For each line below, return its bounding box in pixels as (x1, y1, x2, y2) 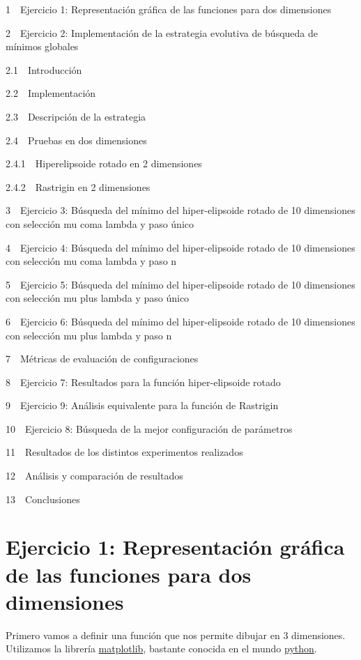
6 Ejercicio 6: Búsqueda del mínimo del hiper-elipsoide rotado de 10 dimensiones (6, 314, 355, 328)
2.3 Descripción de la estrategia (6, 109, 146, 123)
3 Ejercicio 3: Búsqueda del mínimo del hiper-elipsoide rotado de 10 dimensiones (6, 203, 355, 217)
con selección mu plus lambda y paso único (6, 291, 190, 305)
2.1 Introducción (6, 62, 82, 77)
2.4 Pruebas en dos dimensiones (6, 132, 147, 147)
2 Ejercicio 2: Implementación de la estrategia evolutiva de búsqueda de (6, 25, 318, 40)
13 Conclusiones (6, 491, 80, 506)
